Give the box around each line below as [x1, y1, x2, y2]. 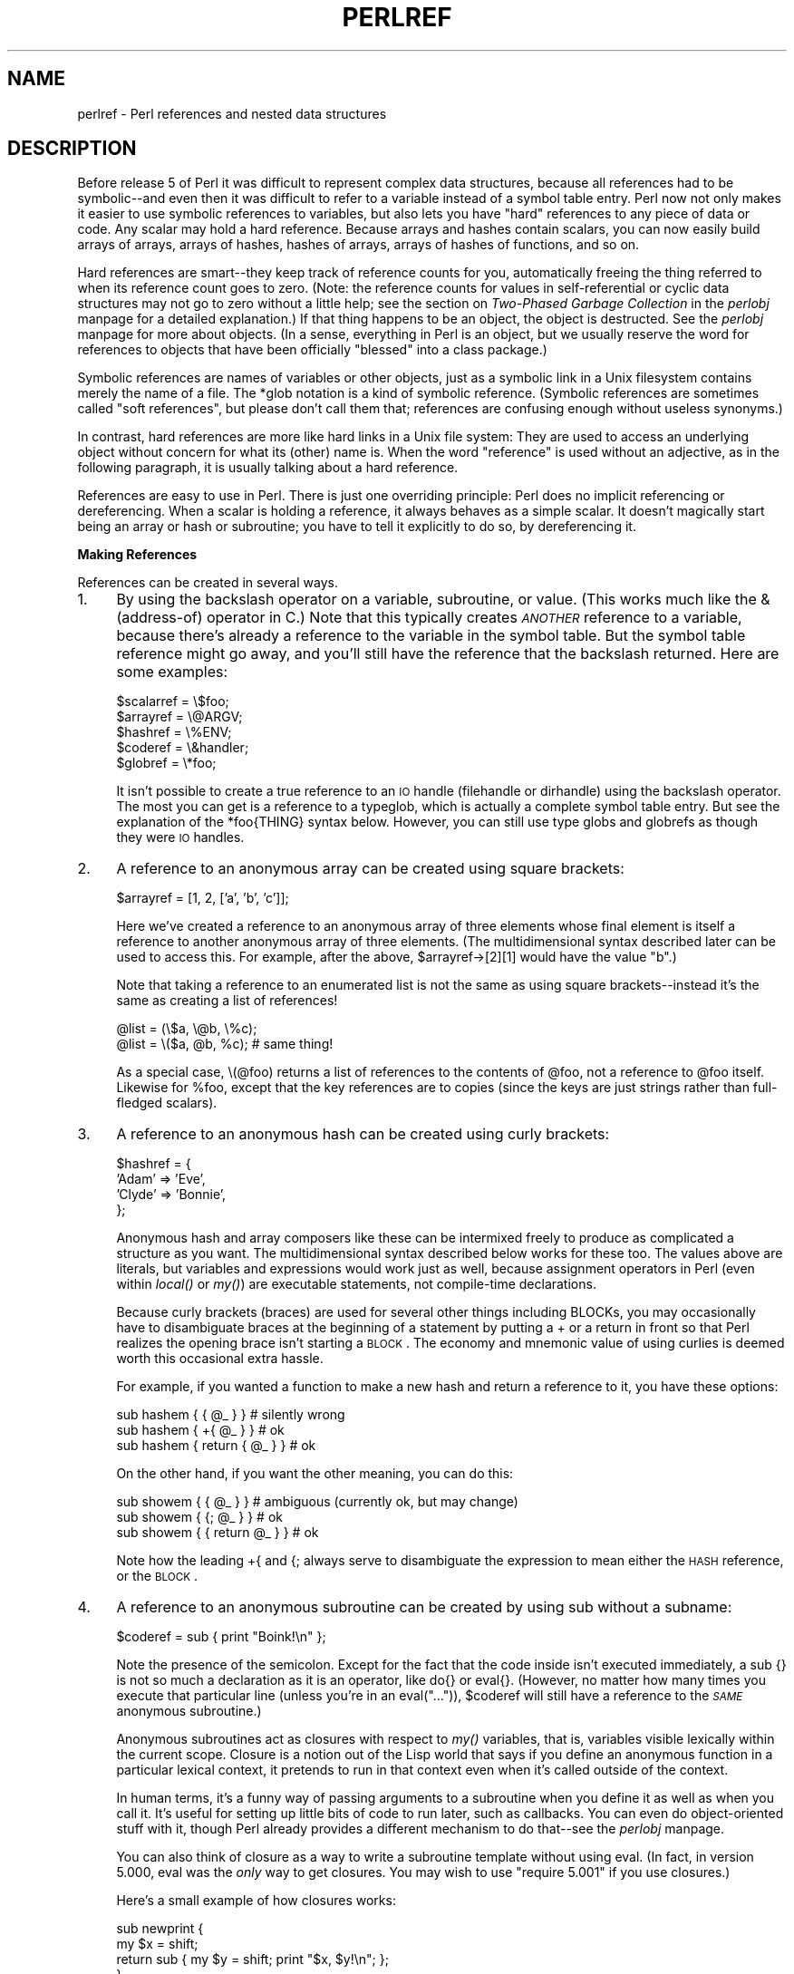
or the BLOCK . [116, 1568, 198, 1584]
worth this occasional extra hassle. [116, 1350, 324, 1367]
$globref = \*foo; [116, 755, 217, 771]
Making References [77, 547, 198, 563]
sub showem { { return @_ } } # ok [116, 1524, 319, 1541]
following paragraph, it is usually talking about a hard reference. [77, 460, 459, 476]
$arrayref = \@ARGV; [116, 709, 243, 725]
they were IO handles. [116, 829, 245, 846]
